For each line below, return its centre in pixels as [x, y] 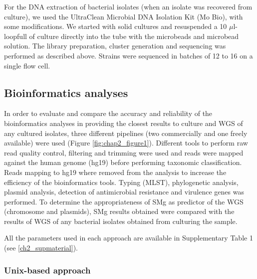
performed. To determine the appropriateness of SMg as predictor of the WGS [124, 201]
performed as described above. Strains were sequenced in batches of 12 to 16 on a [128, 55]
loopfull [15, 36]
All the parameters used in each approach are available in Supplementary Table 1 [128, 238]
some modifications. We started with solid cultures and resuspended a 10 [116, 26]
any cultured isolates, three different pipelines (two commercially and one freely [126, 133]
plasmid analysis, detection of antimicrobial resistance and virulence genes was [124, 192]
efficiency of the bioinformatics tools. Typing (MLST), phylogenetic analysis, [121, 182]
